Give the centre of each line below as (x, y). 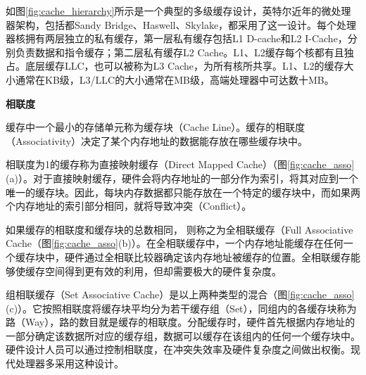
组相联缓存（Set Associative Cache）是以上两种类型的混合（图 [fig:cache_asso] (180, 294)
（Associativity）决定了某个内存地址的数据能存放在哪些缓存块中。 (157, 140)
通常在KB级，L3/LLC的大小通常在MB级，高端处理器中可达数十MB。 (175, 79)
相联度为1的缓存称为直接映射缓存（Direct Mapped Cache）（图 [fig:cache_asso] (180, 164)
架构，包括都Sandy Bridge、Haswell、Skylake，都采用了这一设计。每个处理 (186, 24)
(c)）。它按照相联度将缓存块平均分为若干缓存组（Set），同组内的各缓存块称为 (181, 308)
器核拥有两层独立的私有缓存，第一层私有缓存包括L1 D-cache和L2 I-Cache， (177, 38)
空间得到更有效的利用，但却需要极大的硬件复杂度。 (163, 271)
